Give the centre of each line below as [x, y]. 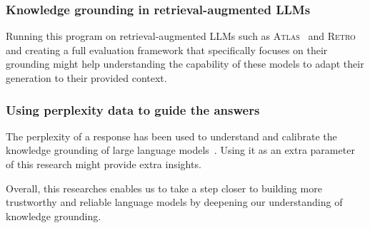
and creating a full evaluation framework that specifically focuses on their [167, 50]
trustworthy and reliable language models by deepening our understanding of [174, 202]
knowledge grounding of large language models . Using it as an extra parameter [180, 150]
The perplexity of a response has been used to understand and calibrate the [171, 136]
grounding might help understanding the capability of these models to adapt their [185, 64]
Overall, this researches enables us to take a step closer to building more [164, 188]
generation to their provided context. [86, 78]
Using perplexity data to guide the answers [133, 109]
